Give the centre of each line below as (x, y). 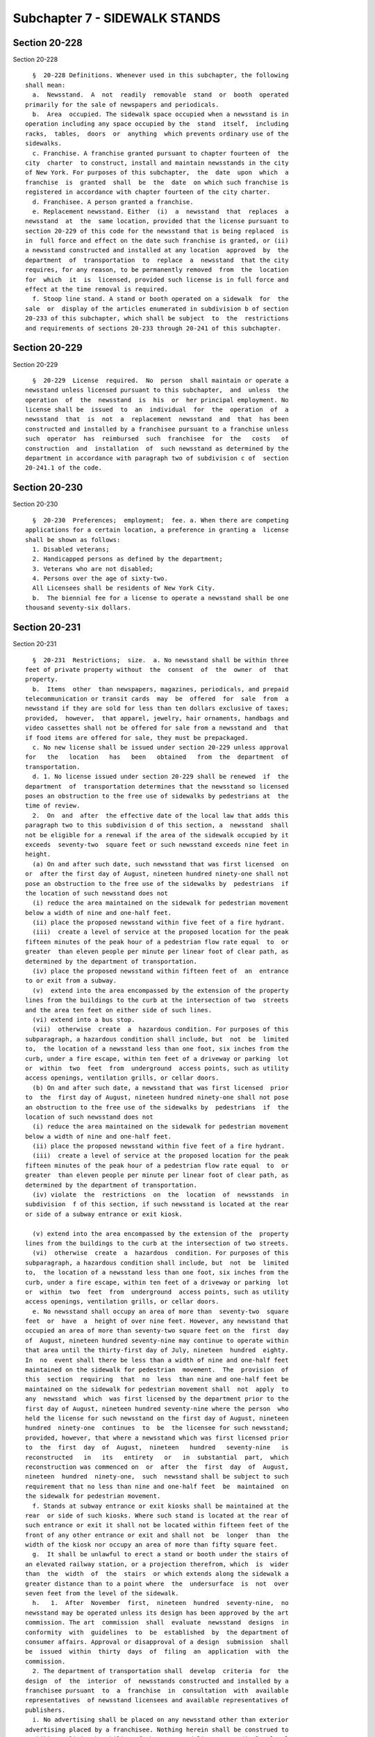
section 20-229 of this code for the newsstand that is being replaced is (157, 231)
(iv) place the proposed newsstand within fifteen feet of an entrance (160, 971)
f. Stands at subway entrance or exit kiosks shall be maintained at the (160, 1506)
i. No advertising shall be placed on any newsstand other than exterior (160, 1720)
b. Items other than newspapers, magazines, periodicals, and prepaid (160, 689)
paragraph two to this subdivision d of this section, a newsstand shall (157, 825)
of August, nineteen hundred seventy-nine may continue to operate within (157, 1340)
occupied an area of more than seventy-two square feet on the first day (157, 1331)
